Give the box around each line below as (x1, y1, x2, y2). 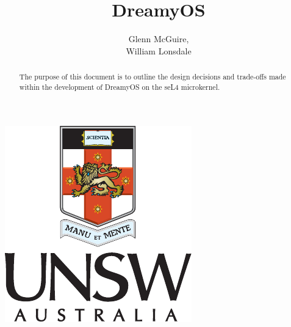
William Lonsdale (126, 44, 192, 57)
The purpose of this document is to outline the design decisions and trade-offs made (19, 72, 286, 82)
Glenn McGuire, (128, 32, 189, 45)
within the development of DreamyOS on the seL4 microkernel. (19, 81, 220, 92)
